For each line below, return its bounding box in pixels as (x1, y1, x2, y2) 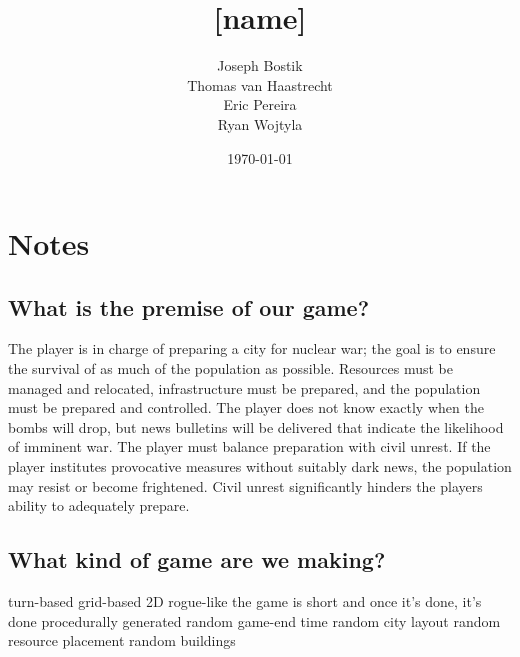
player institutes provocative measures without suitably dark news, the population (8, 456, 512, 477)
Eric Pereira (223, 94, 297, 115)
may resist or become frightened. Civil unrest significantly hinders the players (8, 475, 483, 496)
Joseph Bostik (217, 55, 303, 76)
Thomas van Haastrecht (187, 74, 333, 95)
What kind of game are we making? (8, 544, 386, 575)
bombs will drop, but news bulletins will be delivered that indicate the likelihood (8, 416, 504, 437)
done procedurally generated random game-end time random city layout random (8, 610, 501, 631)
